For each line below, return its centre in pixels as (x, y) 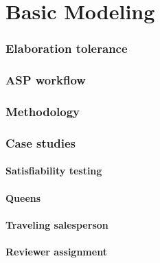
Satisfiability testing (54, 171)
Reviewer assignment (56, 251)
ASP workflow (46, 80)
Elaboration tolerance (67, 48)
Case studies (41, 142)
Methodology (43, 111)
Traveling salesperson (57, 224)
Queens (23, 197)
